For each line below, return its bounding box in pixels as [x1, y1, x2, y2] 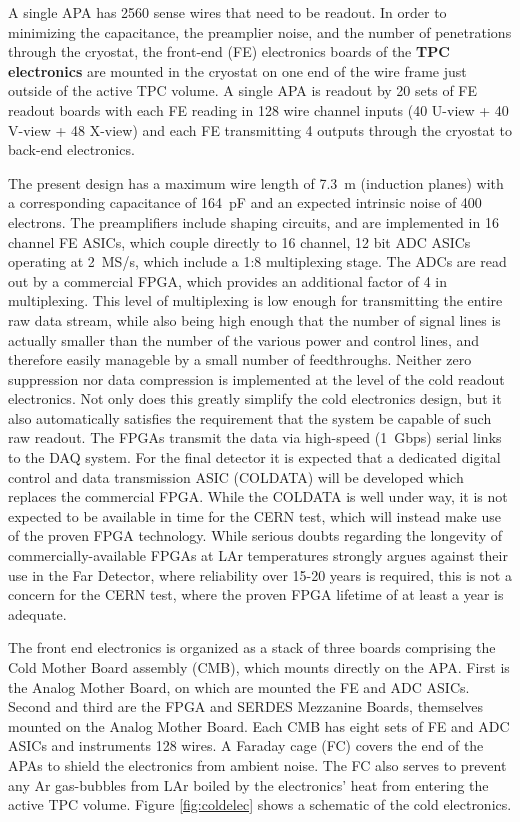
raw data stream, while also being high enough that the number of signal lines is [8, 309, 501, 330]
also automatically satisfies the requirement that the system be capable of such [8, 407, 492, 428]
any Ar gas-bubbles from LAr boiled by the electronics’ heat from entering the [8, 774, 489, 795]
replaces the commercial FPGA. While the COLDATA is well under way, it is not [8, 486, 508, 507]
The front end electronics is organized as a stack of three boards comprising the [8, 637, 496, 658]
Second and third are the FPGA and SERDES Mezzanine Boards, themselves [8, 696, 484, 717]
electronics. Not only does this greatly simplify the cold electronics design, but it [8, 388, 502, 409]
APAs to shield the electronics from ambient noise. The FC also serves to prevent [8, 754, 507, 775]
